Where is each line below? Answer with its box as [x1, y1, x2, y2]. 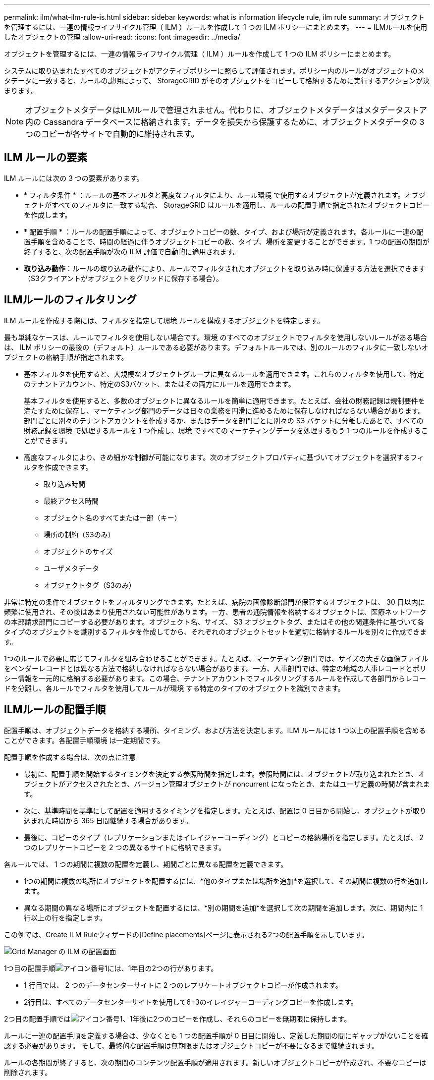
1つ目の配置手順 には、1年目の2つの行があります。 [4, 964, 218, 972]
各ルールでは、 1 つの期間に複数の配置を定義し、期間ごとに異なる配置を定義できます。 [4, 859, 288, 868]
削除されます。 [4, 1068, 52, 1077]
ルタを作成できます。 [24, 462, 93, 471]
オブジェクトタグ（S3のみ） [44, 580, 136, 589]
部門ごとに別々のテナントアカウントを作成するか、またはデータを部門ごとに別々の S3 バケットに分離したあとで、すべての [24, 416, 424, 425]
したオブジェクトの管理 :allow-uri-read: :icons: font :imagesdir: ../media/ [4, 33, 240, 41]
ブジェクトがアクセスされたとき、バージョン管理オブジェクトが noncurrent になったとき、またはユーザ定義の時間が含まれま [24, 779, 430, 788]
